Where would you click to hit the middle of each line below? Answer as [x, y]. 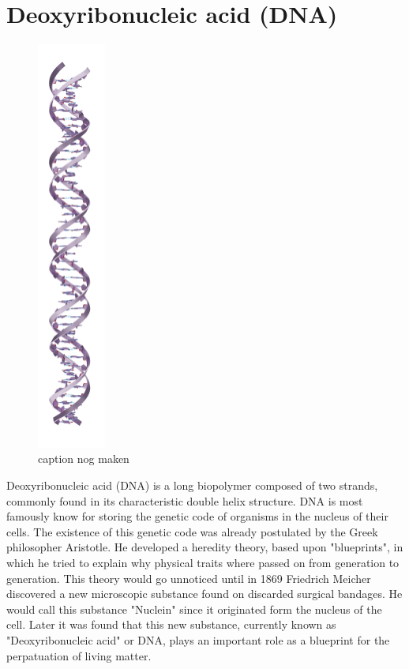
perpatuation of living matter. [79, 655]
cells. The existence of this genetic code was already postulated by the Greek [192, 531]
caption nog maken [84, 459]
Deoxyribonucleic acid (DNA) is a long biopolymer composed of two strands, [192, 485]
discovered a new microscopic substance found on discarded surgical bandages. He [204, 594]
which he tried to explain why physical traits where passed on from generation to [203, 563]
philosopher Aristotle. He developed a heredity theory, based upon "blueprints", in [205, 547]
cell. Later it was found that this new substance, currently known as [171, 624]
